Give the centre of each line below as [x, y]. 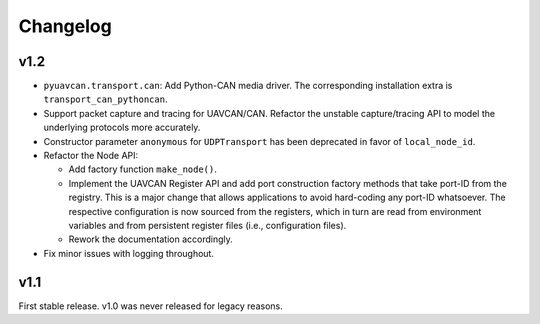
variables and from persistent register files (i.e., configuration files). [207, 225]
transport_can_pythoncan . [105, 99]
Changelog [65, 26]
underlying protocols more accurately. [122, 127]
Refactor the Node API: [91, 156]
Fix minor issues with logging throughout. [129, 253]
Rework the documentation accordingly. [151, 239]
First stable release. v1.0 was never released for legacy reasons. [151, 306]
